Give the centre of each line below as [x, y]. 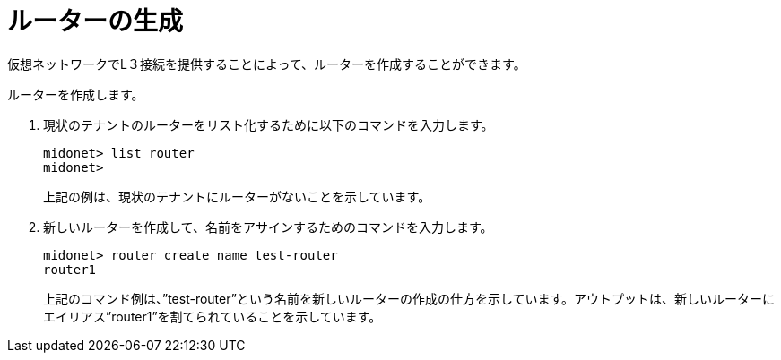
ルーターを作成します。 [76, 94]
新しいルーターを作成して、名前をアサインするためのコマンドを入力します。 [268, 227]
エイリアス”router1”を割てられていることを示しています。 [213, 316]
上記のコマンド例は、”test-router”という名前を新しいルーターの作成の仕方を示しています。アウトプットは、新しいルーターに [409, 298]
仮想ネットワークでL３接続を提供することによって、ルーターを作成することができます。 [267, 64]
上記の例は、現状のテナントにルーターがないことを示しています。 [237, 196]
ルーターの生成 [95, 21]
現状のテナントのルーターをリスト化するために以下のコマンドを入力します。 [269, 124]
